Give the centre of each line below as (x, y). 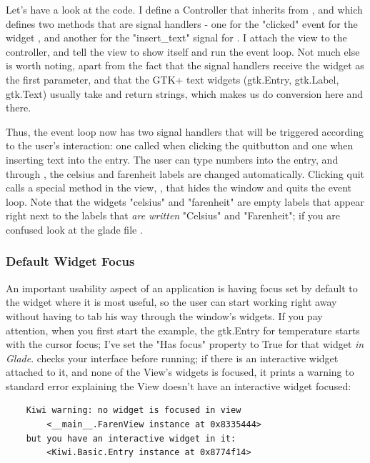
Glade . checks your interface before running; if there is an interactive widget (172, 358)
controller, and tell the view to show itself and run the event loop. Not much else (183, 51)
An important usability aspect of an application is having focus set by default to (182, 288)
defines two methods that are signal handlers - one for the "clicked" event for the (182, 23)
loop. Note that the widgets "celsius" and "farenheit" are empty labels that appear (185, 201)
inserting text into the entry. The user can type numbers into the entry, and (172, 159)
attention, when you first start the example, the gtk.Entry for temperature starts (183, 330)
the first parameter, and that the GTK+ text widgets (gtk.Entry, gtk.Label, (172, 79)
